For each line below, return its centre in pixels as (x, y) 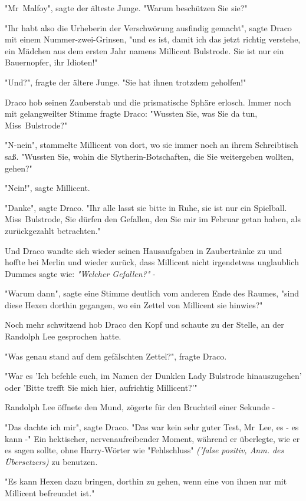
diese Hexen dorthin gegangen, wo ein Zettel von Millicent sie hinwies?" (134, 304)
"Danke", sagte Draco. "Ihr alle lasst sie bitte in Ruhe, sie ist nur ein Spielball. (146, 207)
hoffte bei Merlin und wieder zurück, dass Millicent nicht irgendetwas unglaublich (152, 262)
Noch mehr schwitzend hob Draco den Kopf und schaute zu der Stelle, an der (144, 324)
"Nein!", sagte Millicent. (47, 188)
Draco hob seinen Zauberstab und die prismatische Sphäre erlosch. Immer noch (148, 102)
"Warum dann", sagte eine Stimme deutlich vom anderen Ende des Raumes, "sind (152, 293)
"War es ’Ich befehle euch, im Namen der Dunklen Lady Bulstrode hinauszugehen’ (153, 376)
